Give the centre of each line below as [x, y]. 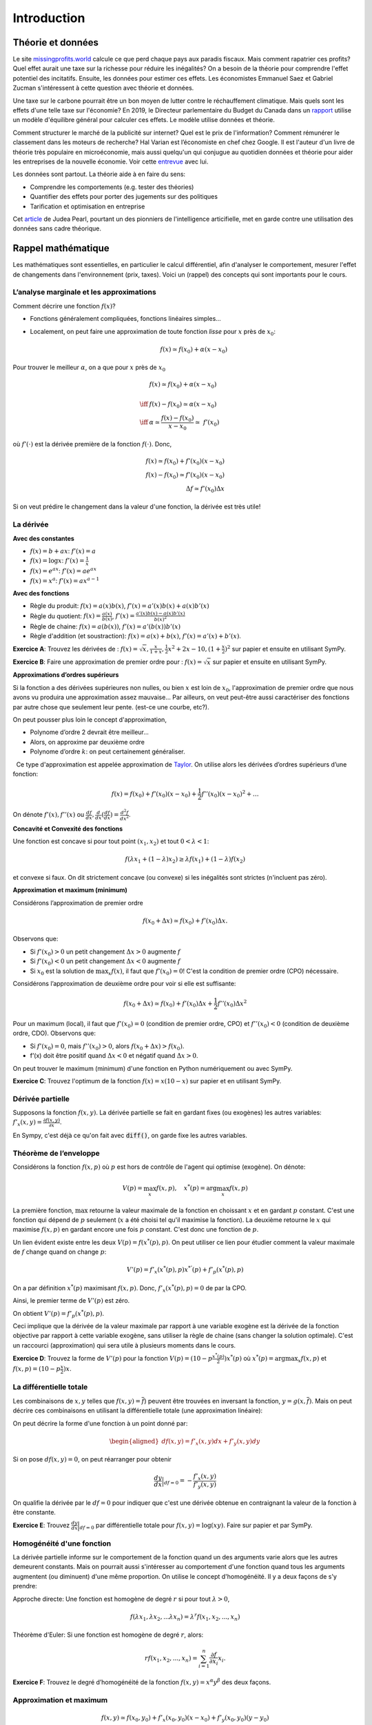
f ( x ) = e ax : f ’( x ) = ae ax [63, 571]
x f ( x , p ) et [312, 1359]
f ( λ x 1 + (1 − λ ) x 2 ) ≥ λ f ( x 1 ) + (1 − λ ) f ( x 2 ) [185, 860]
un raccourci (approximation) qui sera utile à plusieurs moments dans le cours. [124, 1345]
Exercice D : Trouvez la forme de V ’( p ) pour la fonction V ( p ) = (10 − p [113, 1358]
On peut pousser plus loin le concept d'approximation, [90, 719]
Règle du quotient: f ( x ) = [65, 616]
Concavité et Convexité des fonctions [68, 829]
